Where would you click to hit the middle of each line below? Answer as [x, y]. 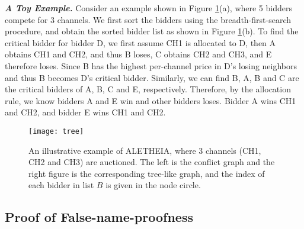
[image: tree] [56, 131]
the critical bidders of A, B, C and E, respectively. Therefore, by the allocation [148, 89]
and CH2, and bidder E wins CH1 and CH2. [85, 112]
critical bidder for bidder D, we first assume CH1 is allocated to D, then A [140, 42]
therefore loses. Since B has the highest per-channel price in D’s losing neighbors [151, 65]
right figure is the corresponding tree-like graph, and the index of [147, 173]
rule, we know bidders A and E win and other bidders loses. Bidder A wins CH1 [151, 100]
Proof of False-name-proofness [99, 217]
